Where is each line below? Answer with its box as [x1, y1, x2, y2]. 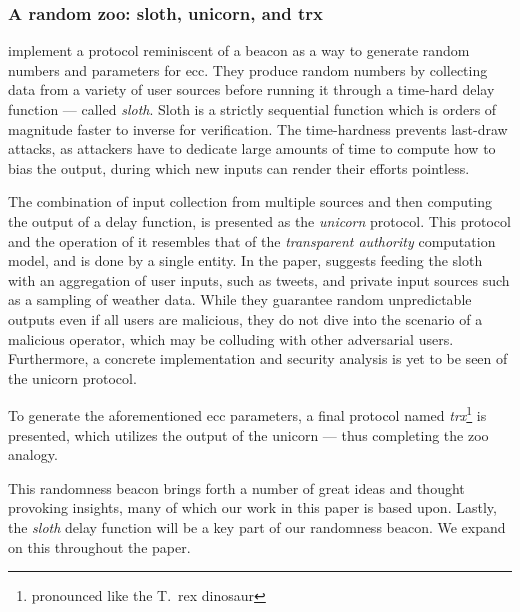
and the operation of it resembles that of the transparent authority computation [8, 230, 496, 251]
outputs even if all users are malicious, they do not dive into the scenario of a [8, 308, 483, 329]
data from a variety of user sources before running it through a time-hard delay [8, 79, 495, 100]
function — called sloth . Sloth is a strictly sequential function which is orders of [8, 99, 497, 119]
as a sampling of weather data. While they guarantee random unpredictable [8, 289, 472, 310]
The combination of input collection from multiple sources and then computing [8, 191, 493, 212]
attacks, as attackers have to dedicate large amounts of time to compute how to [8, 138, 496, 159]
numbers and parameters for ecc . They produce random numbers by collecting [8, 59, 488, 80]
